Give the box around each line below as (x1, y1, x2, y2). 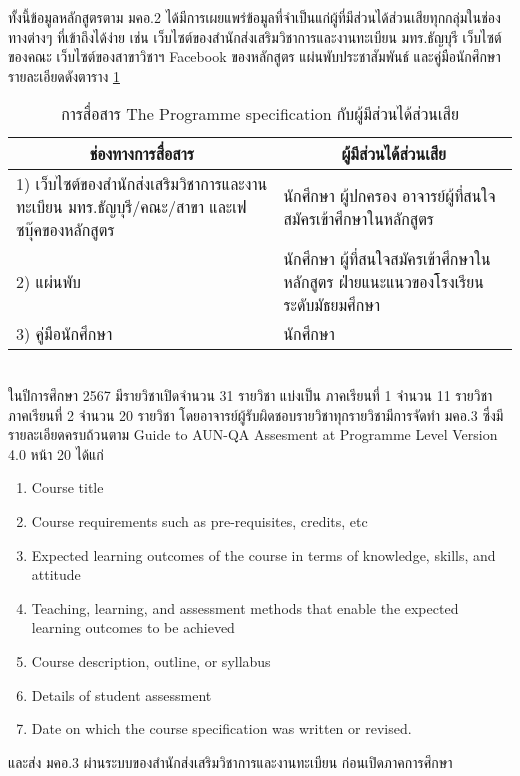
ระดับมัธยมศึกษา (283, 293, 381, 317)
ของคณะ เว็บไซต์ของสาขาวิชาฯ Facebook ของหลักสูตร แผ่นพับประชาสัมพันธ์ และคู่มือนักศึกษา (8, 46, 501, 67)
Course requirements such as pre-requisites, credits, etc (31, 510, 368, 531)
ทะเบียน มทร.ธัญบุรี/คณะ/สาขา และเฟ (16, 195, 247, 219)
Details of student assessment (31, 684, 212, 705)
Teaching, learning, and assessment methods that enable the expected (31, 597, 459, 618)
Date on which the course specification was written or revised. (31, 718, 412, 739)
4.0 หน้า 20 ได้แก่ (8, 443, 104, 464)
